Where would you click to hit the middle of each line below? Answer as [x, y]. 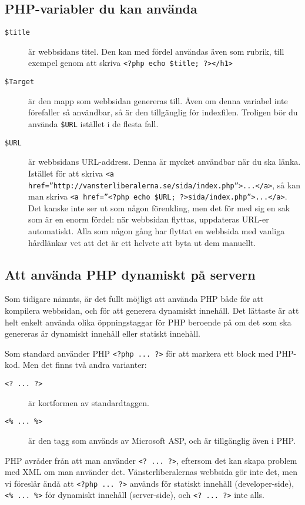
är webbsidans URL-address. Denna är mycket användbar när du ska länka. [165, 162]
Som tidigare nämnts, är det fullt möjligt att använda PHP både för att [134, 299]
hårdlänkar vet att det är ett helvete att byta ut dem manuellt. [142, 242]
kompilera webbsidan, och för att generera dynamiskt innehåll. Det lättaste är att [152, 310]
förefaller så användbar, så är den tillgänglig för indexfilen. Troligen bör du [163, 112]
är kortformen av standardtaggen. [89, 402]
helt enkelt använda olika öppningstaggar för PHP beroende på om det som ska [148, 322]
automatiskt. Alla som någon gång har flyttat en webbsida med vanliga [157, 231]
